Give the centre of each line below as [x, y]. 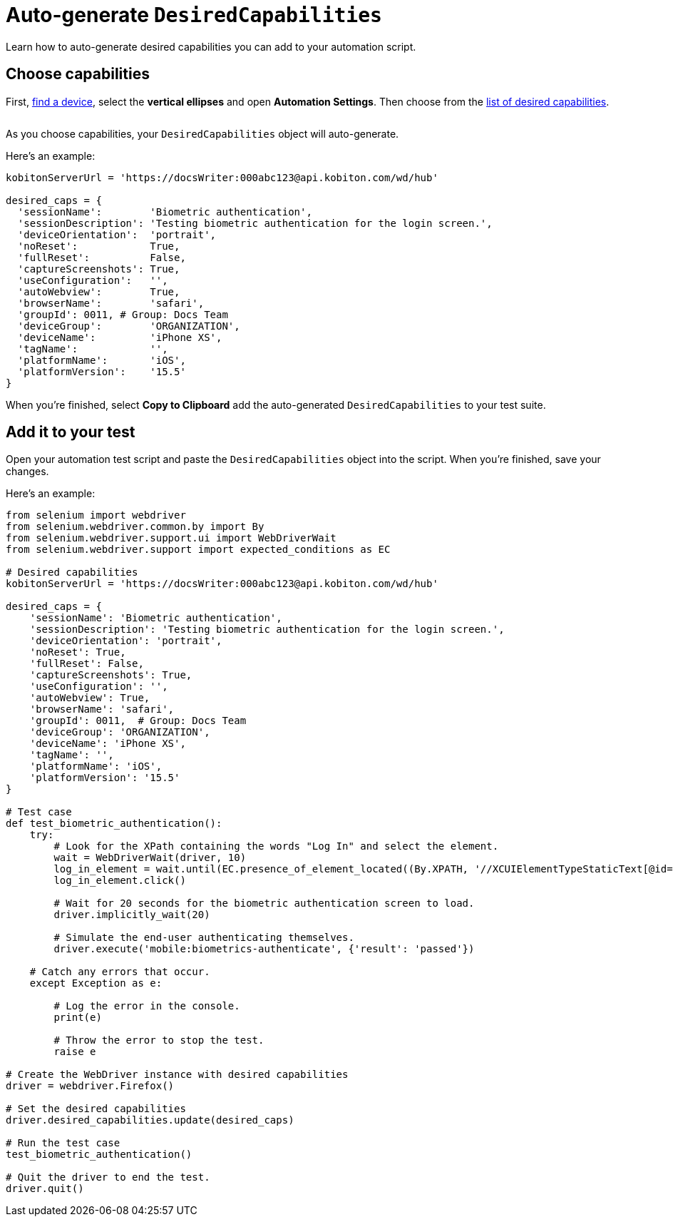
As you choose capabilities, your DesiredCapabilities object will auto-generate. [202, 133]
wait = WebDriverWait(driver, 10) [150, 858]
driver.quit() [45, 1189]
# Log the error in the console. [147, 1006]
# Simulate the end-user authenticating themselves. [204, 938]
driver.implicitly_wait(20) [132, 915]
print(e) [78, 1018]
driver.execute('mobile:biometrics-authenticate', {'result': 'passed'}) [264, 949]
